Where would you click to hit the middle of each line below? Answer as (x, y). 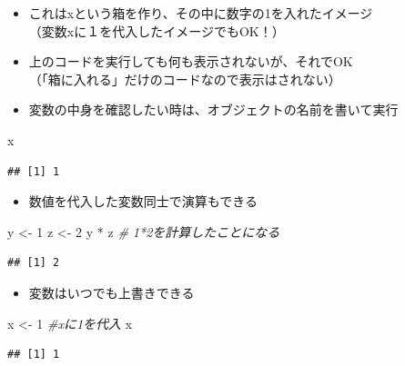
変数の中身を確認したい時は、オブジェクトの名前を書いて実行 (213, 109)
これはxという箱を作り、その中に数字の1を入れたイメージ (201, 13)
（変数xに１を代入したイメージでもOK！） (157, 30)
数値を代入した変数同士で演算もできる (143, 201)
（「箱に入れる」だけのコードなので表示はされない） (185, 79)
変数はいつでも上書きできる (111, 292)
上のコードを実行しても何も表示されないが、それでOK (191, 61)
